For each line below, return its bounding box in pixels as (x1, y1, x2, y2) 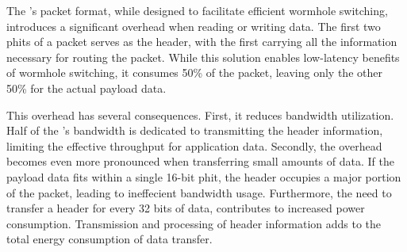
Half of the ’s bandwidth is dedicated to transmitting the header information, (6, 122, 383, 139)
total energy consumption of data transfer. (6, 231, 213, 247)
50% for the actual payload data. (6, 79, 167, 96)
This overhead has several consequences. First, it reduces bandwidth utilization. (6, 106, 394, 123)
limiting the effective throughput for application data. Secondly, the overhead (6, 137, 382, 154)
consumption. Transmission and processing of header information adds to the (6, 215, 382, 231)
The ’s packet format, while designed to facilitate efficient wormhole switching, (6, 2, 388, 18)
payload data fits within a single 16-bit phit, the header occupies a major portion (6, 168, 401, 185)
